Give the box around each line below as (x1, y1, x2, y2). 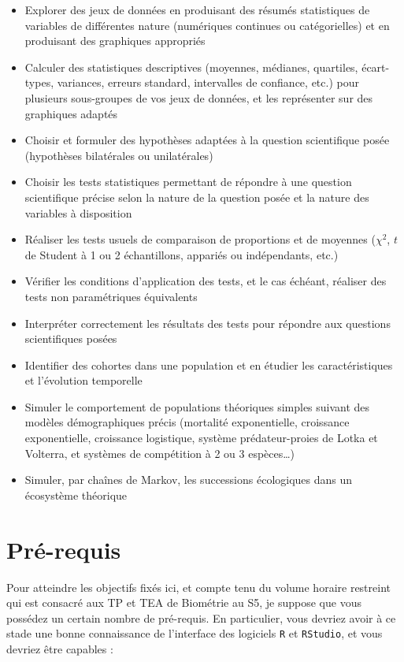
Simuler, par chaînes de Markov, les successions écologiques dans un (24, 471, 353, 488)
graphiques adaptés (24, 105, 118, 121)
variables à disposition (24, 204, 132, 221)
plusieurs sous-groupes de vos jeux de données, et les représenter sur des (24, 89, 373, 106)
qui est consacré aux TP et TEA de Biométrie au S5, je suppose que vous (6, 594, 361, 611)
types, (24, 74, 54, 91)
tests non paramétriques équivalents (24, 288, 198, 304)
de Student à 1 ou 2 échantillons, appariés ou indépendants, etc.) (24, 246, 339, 262)
